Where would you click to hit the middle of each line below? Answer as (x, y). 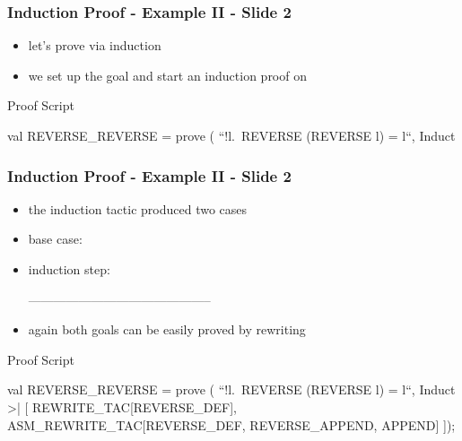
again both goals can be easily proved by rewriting (167, 329)
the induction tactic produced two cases (138, 208)
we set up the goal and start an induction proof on (167, 75)
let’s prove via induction (95, 45)
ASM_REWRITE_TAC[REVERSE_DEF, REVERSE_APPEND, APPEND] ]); (231, 424)
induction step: (69, 269)
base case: (55, 239)
